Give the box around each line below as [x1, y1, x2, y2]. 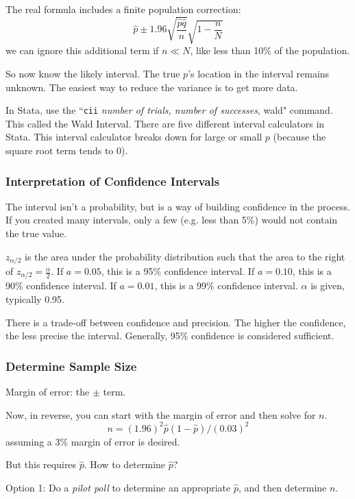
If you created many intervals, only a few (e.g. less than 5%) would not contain [5, 212, 338, 227]
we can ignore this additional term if [5, 43, 159, 58]
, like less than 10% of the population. [190, 43, 350, 58]
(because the [273, 130, 326, 144]
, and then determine [238, 480, 327, 494]
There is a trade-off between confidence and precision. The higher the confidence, [5, 315, 346, 329]
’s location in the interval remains [188, 66, 330, 80]
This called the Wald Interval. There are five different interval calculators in [5, 116, 325, 130]
